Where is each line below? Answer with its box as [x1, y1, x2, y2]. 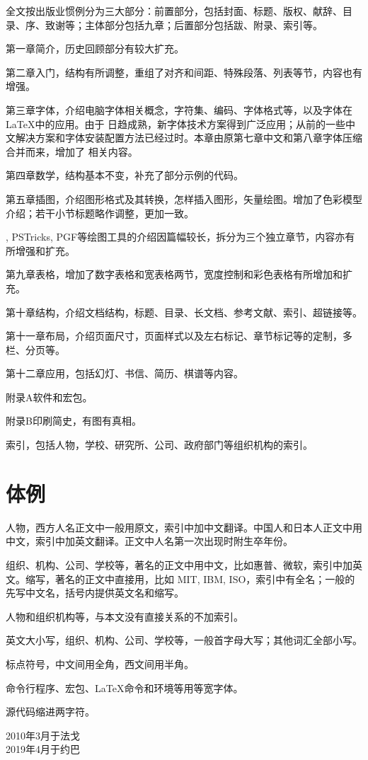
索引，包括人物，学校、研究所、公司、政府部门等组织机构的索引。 [6, 437, 313, 452]
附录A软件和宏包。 [6, 389, 93, 404]
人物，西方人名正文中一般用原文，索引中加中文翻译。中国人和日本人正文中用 [6, 519, 362, 534]
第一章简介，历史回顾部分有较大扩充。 [6, 41, 184, 56]
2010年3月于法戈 [6, 727, 80, 742]
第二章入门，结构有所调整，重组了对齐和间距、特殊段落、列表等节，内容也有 [6, 64, 362, 79]
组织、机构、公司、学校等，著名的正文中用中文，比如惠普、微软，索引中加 [6, 557, 352, 572]
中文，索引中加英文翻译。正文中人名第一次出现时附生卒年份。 [6, 534, 293, 548]
